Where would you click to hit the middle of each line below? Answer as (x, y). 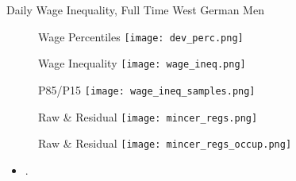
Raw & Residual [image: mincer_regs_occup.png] (165, 143)
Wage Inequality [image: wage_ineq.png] (142, 63)
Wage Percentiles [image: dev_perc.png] (141, 36)
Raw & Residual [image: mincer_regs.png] (148, 116)
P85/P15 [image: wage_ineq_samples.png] (147, 89)
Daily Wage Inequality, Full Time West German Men (135, 10)
